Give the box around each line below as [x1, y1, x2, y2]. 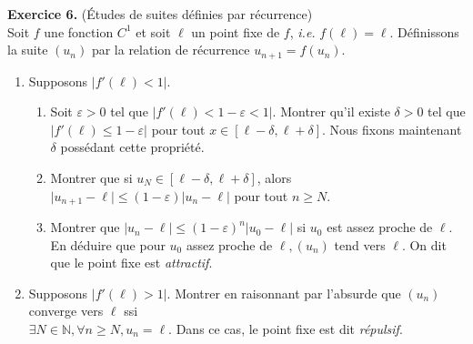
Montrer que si [50, 168, 133, 187]
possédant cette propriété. [60, 137, 205, 157]
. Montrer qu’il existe [272, 102, 390, 121]
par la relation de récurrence [91, 40, 250, 59]
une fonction [44, 22, 114, 41]
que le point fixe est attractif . [50, 253, 213, 272]
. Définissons [389, 22, 459, 41]
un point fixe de [191, 22, 280, 41]
